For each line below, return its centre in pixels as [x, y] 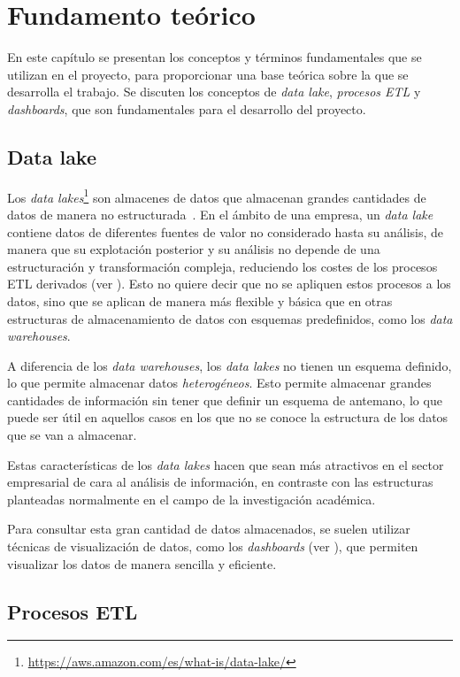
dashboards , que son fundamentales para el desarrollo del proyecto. [187, 108]
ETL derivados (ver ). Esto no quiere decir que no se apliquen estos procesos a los [229, 284]
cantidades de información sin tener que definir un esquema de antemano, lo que [225, 400]
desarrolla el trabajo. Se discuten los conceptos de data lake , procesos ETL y [214, 92]
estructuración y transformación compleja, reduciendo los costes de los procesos [222, 266]
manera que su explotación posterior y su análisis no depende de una [194, 249]
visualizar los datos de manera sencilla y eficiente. [142, 563]
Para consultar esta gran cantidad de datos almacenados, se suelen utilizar [209, 529]
